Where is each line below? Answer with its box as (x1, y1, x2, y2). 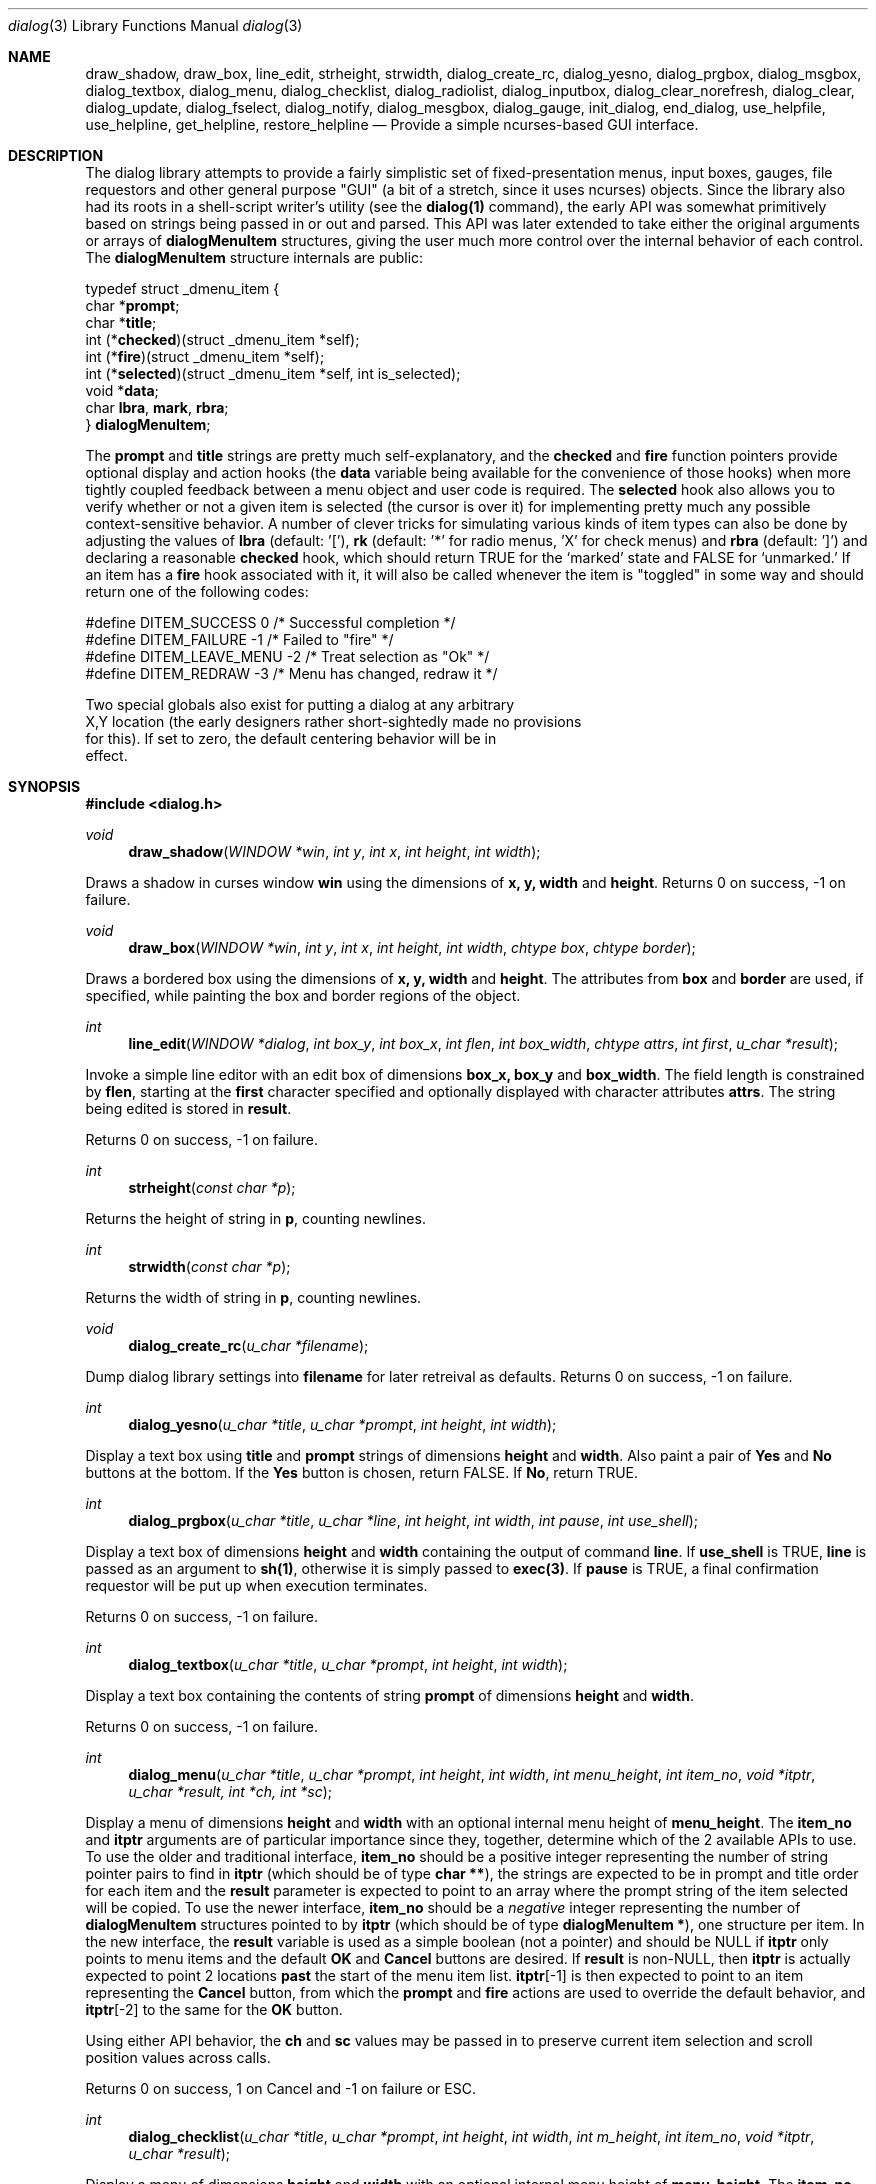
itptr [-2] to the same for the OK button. (85, 2001, 343, 2018)
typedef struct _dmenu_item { (85, 280, 280, 297)
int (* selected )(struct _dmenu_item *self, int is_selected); (85, 365, 461, 382)
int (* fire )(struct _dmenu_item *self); (85, 348, 325, 365)
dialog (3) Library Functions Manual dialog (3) (8, 17, 303, 34)
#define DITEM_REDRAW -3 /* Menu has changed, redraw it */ (85, 665, 498, 682)
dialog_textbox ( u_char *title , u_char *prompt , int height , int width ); (128, 1656, 568, 1673)
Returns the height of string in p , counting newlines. (85, 1210, 426, 1227)
